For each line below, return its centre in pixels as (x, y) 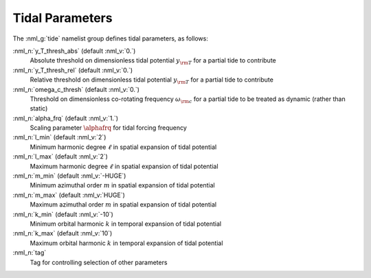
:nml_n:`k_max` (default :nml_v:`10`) (63, 233)
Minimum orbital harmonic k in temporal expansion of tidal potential (126, 224)
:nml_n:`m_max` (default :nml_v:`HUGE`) (69, 195)
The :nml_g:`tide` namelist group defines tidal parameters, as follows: (111, 38)
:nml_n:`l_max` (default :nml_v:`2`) (60, 157)
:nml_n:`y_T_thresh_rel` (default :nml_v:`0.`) (73, 70)
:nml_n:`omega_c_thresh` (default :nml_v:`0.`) (76, 89)
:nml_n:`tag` (30, 253)
